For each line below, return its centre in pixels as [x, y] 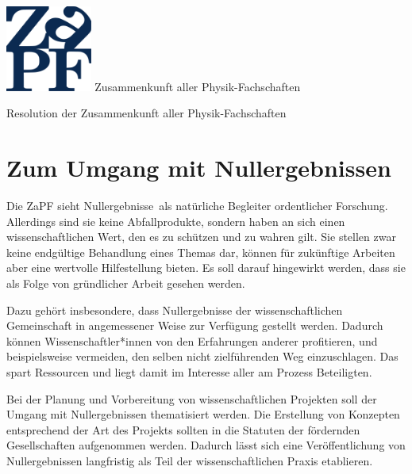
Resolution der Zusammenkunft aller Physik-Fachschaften [146, 113]
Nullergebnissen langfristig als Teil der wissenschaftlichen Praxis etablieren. [190, 460]
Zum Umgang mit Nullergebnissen [199, 168]
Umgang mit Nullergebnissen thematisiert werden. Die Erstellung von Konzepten [203, 414]
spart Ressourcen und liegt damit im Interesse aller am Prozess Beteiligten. [189, 371]
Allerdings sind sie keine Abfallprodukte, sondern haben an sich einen [176, 221]
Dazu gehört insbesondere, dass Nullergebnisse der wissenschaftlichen [175, 310]
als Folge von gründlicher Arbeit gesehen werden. [126, 283]
